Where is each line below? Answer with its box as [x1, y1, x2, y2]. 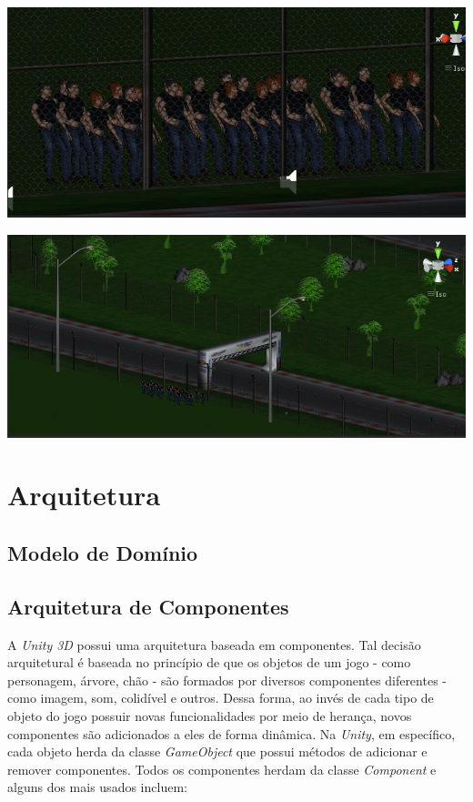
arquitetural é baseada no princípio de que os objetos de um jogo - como [7, 653, 411, 672]
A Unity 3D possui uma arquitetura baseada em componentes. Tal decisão [7, 634, 421, 654]
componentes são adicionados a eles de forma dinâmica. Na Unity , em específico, [7, 724, 456, 743]
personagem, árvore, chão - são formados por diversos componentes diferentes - [7, 670, 447, 689]
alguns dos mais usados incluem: [7, 777, 187, 797]
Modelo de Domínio [7, 538, 198, 566]
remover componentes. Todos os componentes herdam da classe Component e [7, 759, 437, 778]
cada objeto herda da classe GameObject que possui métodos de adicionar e [7, 742, 428, 761]
